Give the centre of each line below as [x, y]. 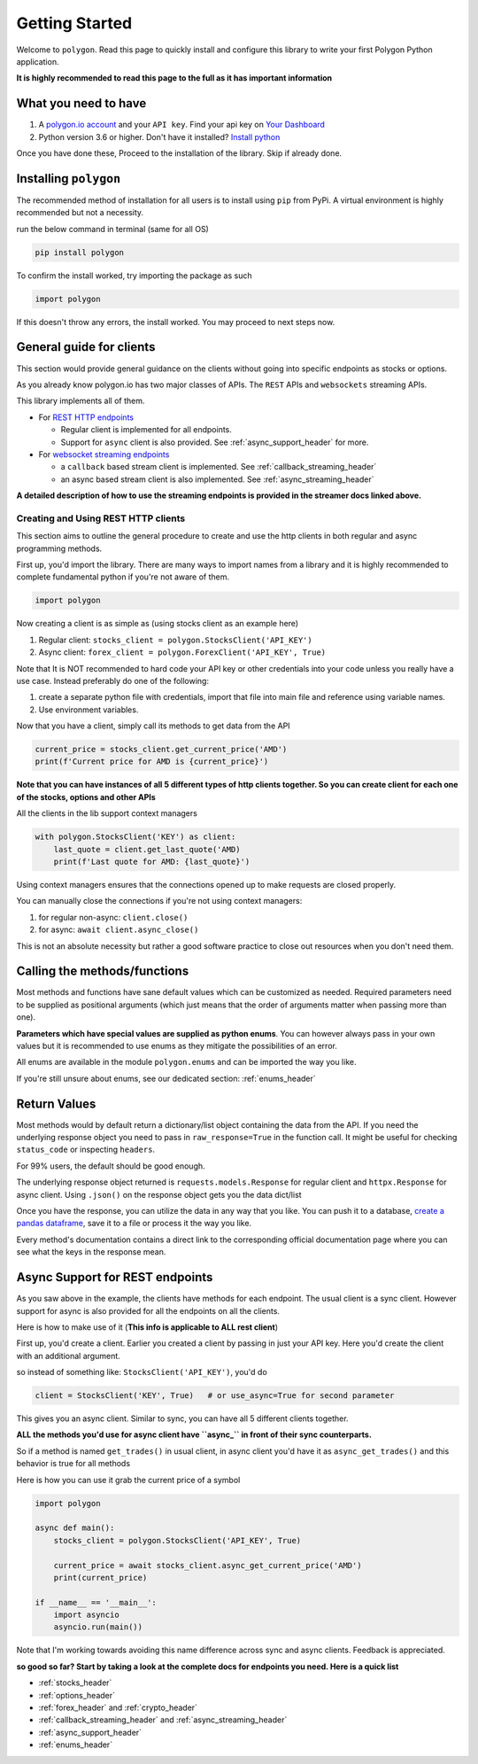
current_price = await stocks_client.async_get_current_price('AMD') [208, 1565]
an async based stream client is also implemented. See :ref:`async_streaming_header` [217, 479]
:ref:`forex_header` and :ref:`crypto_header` [118, 1708]
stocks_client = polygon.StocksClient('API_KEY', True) [177, 1540]
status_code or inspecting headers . [85, 1150]
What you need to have [81, 103]
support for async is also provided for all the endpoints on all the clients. [148, 1310]
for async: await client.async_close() [119, 929]
